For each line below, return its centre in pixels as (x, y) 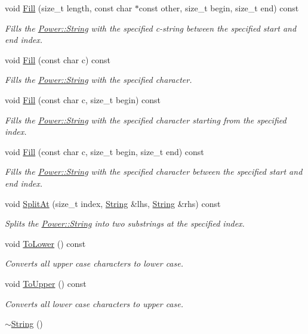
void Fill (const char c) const (58, 59)
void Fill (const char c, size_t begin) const (83, 99)
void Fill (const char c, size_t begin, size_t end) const (104, 151)
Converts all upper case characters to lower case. (94, 263)
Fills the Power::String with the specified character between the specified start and (154, 171)
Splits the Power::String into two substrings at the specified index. (125, 223)
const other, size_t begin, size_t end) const (219, 8)
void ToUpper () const (46, 283)
